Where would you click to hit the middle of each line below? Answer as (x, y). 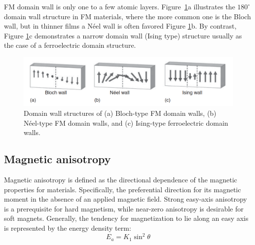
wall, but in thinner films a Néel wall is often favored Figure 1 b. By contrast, (120, 26)
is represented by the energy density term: (68, 227)
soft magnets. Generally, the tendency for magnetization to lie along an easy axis (126, 218)
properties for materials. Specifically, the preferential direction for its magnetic (123, 189)
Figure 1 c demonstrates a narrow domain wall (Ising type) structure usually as (123, 35)
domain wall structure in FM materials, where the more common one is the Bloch (127, 16)
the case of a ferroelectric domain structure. (70, 45)
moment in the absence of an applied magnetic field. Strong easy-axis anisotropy (126, 199)
